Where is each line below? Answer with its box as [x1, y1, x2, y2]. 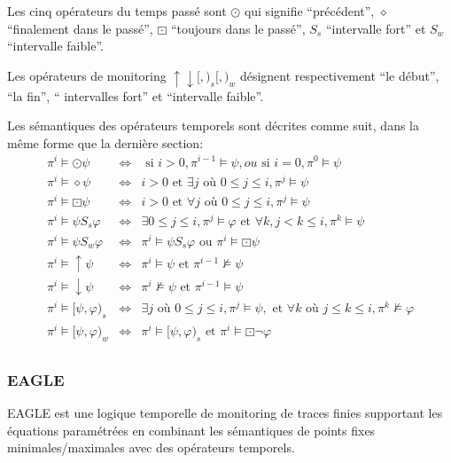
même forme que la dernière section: [7, 133, 204, 152]
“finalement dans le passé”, [7, 19, 153, 37]
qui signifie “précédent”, [244, 2, 375, 20]
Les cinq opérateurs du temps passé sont [7, 2, 227, 20]
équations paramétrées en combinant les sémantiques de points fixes [7, 420, 376, 439]
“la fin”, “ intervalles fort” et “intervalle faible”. [7, 86, 264, 105]
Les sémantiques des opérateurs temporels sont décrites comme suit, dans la [7, 116, 419, 135]
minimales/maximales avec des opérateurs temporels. [7, 438, 295, 457]
